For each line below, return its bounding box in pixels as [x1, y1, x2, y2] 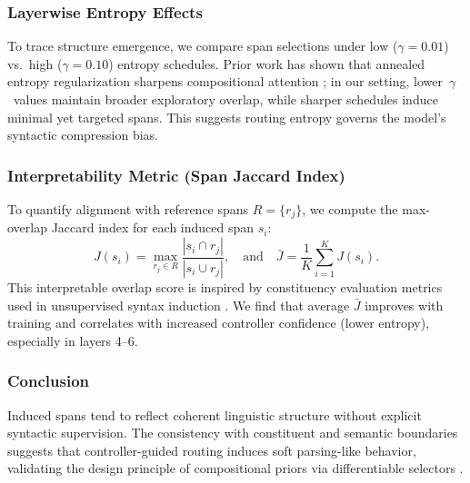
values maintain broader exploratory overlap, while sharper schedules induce [13, 90, 438, 108]
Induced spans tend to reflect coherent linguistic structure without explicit [7, 405, 422, 424]
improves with [365, 295, 444, 314]
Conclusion [7, 370, 89, 392]
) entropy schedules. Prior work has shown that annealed [108, 54, 425, 73]
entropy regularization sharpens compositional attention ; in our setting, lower [7, 72, 443, 91]
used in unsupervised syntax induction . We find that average [7, 295, 350, 314]
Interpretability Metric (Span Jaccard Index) [7, 163, 345, 186]
